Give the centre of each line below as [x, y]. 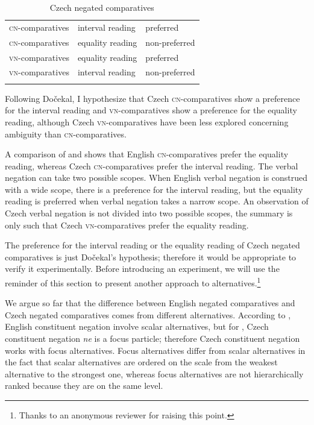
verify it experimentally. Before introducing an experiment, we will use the [142, 269]
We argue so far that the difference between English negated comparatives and [150, 303]
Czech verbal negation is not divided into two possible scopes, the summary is [149, 213]
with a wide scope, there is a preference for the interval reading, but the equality [154, 189]
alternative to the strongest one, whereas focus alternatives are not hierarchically [154, 373]
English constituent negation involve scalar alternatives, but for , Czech [137, 326]
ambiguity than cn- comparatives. [66, 134]
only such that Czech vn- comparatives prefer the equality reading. [127, 225]
